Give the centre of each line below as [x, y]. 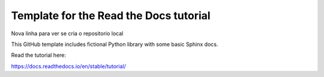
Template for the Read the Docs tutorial [111, 16]
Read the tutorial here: [38, 55]
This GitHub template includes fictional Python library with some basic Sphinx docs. [115, 44]
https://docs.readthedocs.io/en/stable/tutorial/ [68, 66]
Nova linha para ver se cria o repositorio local [67, 33]
